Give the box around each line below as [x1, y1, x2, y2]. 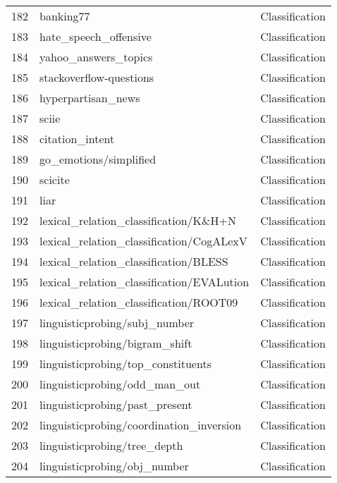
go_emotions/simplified [39, 151, 157, 167]
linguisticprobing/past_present [39, 396, 192, 412]
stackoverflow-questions [39, 69, 154, 85]
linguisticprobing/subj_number [39, 314, 195, 331]
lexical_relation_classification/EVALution [39, 274, 250, 290]
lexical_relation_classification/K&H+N [39, 212, 236, 228]
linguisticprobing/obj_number [39, 458, 189, 474]
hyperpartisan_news [39, 90, 140, 106]
